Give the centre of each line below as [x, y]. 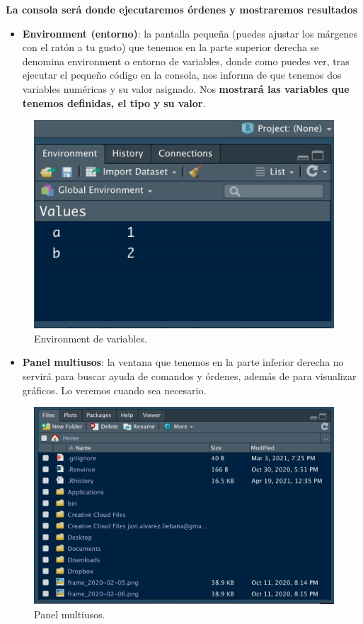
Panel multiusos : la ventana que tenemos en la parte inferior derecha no [183, 362]
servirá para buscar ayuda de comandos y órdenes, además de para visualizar [189, 375]
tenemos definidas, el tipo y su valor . [114, 102]
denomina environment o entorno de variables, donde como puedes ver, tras [186, 61]
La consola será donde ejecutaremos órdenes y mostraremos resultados [182, 9]
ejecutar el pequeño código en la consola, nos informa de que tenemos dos [182, 75]
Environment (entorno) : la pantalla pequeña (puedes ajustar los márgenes [190, 33]
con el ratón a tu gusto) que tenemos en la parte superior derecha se [171, 47]
